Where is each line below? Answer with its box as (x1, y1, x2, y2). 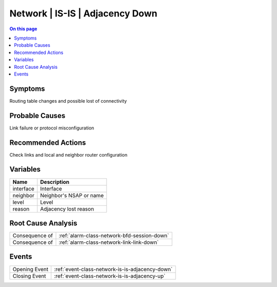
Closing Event (12, 272, 46, 279)
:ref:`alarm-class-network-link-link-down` (58, 239, 159, 246)
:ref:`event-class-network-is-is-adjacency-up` (54, 272, 166, 279)
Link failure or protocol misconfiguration (9, 125, 94, 131)
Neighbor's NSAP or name (40, 192, 104, 199)
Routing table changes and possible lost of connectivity (9, 98, 127, 104)
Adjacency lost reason (40, 205, 94, 213)
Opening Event (12, 265, 49, 273)
